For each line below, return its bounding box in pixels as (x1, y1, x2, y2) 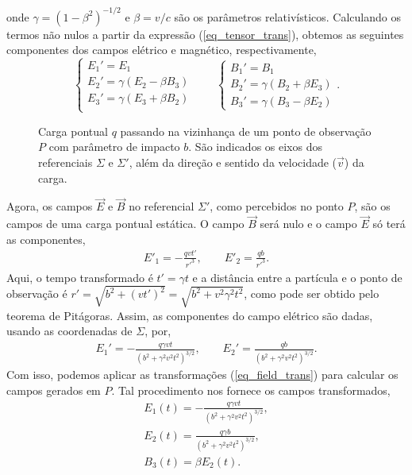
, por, (144, 322, 171, 339)
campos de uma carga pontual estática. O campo (6, 215, 245, 232)
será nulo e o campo (260, 215, 357, 232)
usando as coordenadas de (6, 322, 133, 339)
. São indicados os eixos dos (188, 138, 322, 155)
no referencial (129, 198, 194, 214)
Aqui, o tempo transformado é (6, 268, 153, 285)
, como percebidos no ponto (210, 198, 344, 214)
